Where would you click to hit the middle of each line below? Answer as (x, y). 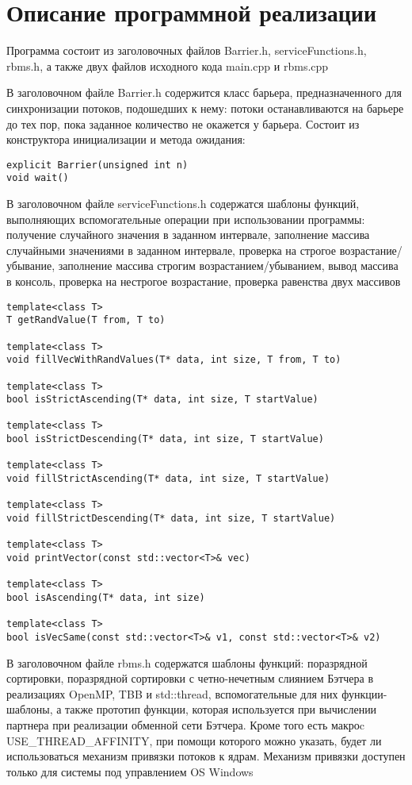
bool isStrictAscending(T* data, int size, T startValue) (162, 400)
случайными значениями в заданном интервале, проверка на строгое (172, 250)
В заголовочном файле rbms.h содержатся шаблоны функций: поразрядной (187, 662)
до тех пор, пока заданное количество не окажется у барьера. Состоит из (183, 123)
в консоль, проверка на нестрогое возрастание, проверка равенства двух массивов (204, 281)
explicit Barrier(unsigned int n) (97, 165)
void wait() (38, 178)
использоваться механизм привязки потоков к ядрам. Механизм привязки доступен (206, 756)
